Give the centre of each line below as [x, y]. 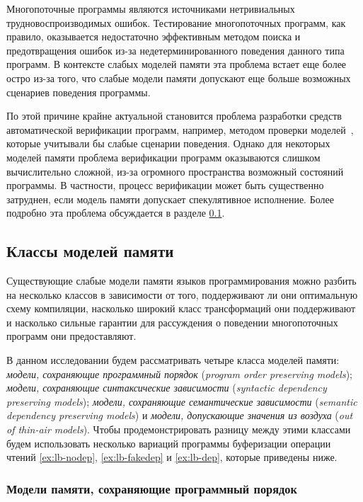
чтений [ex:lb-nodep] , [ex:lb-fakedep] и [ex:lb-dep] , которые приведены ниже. [172, 457]
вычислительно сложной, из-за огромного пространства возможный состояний [175, 171]
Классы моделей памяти [90, 251]
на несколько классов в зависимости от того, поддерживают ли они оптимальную [182, 294]
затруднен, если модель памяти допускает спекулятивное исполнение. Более [170, 199]
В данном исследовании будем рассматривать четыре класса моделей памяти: [173, 360]
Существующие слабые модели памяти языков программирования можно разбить [181, 281]
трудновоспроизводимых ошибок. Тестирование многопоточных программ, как [176, 22]
